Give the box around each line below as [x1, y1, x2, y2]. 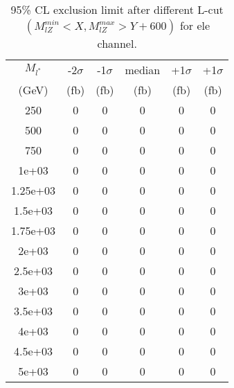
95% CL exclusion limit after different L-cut [10, 1, 224, 17]
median [125, 62, 161, 78]
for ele [179, 17, 210, 33]
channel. [97, 35, 137, 51]
